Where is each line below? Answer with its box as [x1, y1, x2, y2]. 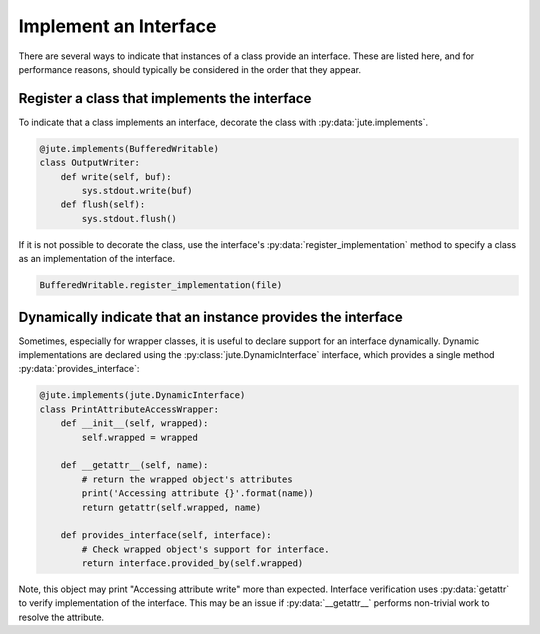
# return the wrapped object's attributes [81, 473, 294, 485]
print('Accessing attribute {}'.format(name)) [81, 488, 314, 499]
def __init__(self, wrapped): [60, 418, 209, 429]
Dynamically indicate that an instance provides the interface [18, 308, 404, 325]
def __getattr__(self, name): [60, 460, 209, 471]
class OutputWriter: [39, 157, 140, 169]
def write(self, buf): [60, 171, 172, 182]
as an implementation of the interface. [18, 253, 176, 265]
